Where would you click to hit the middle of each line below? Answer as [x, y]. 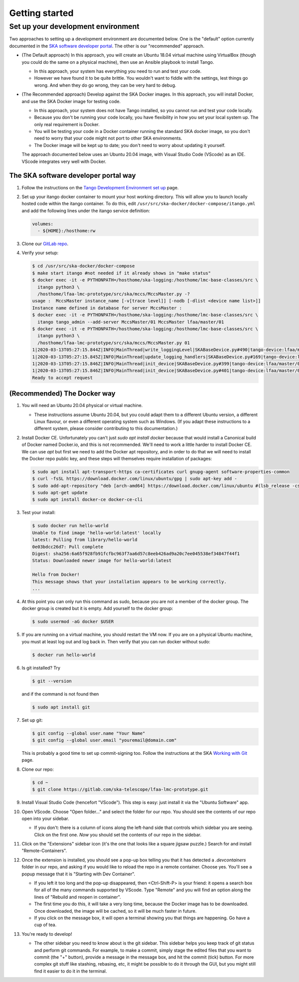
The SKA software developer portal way [73, 176]
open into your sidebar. [45, 818]
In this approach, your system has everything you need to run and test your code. [118, 71]
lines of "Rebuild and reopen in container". [78, 897]
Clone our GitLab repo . [45, 244]
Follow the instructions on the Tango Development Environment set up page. [100, 187]
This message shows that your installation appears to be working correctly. [129, 581]
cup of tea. [45, 925]
